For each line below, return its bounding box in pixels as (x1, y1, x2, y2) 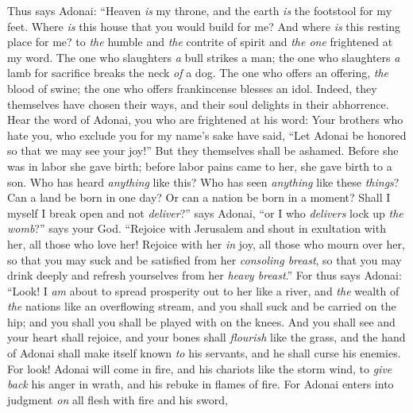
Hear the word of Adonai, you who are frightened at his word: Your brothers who (7, 111, 403, 128)
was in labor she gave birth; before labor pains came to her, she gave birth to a (7, 157, 392, 174)
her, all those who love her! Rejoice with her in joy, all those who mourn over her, (7, 235, 405, 252)
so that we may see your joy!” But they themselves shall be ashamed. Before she (7, 142, 399, 159)
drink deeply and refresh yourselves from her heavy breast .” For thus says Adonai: (7, 267, 402, 284)
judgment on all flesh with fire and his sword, (7, 391, 228, 407)
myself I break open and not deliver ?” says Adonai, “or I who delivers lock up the (7, 204, 403, 221)
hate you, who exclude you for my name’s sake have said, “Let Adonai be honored (7, 126, 407, 143)
